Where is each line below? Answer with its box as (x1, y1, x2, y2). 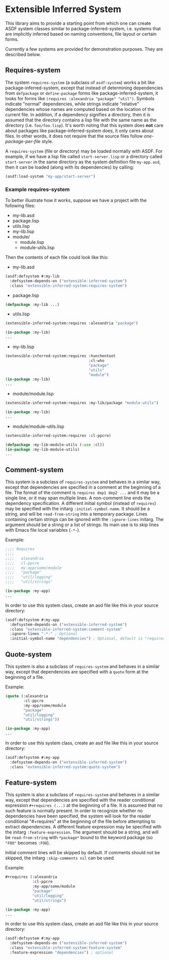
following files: (5, 203, 36, 209)
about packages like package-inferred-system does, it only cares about (5, 127, 154, 134)
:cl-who (88, 358, 105, 363)
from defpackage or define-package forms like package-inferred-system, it (5, 90, 158, 96)
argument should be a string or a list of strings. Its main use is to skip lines (5, 522, 159, 528)
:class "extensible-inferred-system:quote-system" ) (10, 764, 121, 770)
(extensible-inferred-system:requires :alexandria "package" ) (5, 321, 138, 326)
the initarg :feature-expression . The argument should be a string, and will (5, 829, 159, 835)
